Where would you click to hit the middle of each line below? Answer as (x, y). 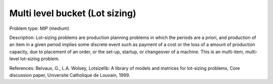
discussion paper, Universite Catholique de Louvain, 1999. (70, 75)
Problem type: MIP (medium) (39, 28)
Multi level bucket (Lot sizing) (73, 13)
